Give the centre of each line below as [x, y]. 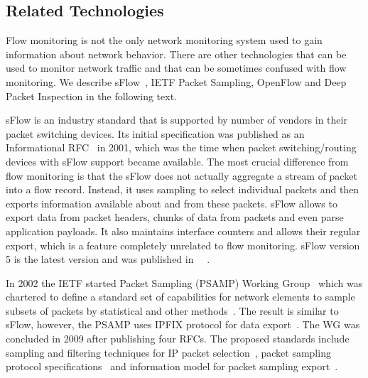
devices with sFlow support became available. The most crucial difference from [177, 161]
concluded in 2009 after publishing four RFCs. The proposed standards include [178, 339]
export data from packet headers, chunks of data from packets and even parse [175, 217]
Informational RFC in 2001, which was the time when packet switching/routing [181, 147]
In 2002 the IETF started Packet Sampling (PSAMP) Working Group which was [184, 282]
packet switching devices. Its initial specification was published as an [155, 133]
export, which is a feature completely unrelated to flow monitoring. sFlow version [183, 245]
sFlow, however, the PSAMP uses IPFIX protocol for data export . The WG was [183, 324]
